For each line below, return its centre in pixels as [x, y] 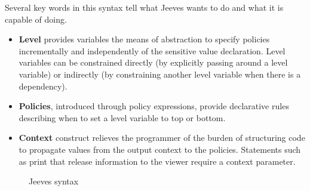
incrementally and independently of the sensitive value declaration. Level [152, 50]
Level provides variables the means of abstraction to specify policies [144, 39]
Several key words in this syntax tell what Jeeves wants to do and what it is [144, 7]
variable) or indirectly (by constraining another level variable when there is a [160, 74]
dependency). [43, 86]
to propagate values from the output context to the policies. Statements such [160, 149]
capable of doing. [36, 19]
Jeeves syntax [54, 181]
